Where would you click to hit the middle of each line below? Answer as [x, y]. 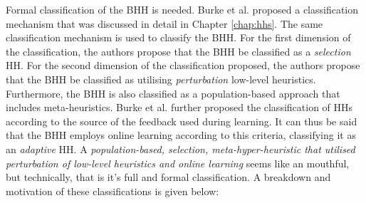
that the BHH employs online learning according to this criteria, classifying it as [181, 135]
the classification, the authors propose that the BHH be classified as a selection [178, 51]
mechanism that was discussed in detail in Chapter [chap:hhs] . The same [164, 23]
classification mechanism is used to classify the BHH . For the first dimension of [178, 37]
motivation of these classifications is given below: [113, 191]
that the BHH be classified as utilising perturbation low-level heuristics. [161, 79]
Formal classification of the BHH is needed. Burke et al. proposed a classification [182, 9]
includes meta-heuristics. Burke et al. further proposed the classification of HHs [179, 107]
